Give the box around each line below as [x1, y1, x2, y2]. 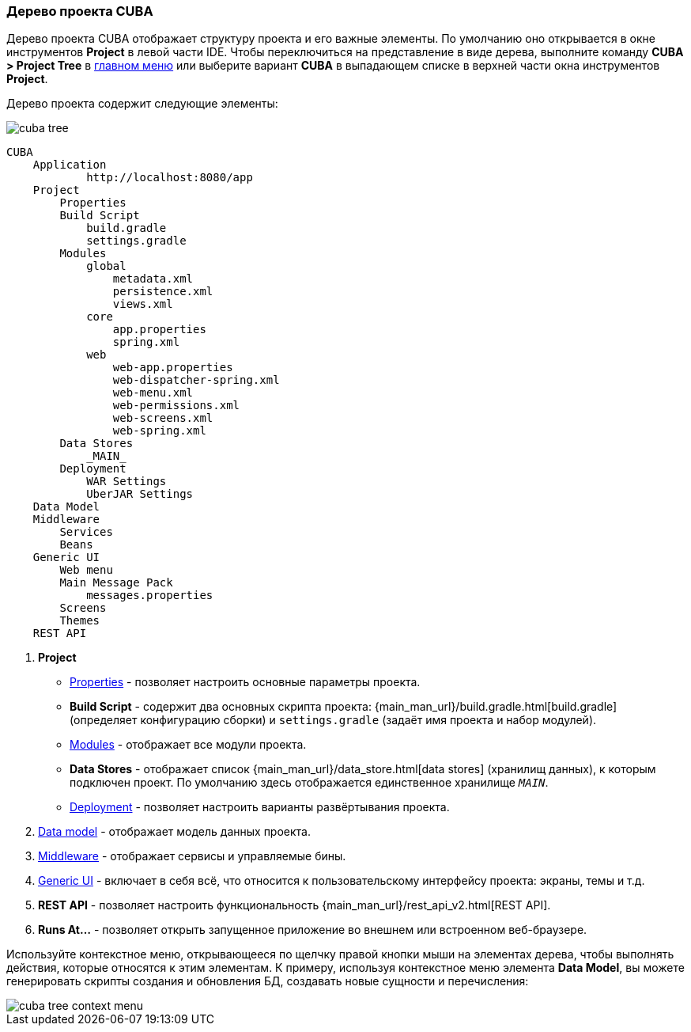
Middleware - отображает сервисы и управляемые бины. [38, 849, 346, 863]
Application [32, 158, 107, 172]
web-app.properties [112, 361, 233, 374]
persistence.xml [112, 285, 213, 298]
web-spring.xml [112, 424, 206, 438]
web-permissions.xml [112, 399, 240, 412]
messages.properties [86, 589, 213, 602]
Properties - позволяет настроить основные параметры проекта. [70, 675, 421, 689]
